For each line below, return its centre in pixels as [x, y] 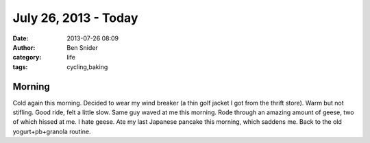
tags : [20, 67]
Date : [21, 38]
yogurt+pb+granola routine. [52, 131]
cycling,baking [87, 67]
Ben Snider [83, 47]
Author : [24, 47]
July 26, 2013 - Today [75, 18]
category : [27, 57]
